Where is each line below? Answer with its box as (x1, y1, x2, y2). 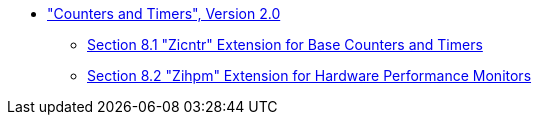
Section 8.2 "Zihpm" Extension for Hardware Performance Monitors (87, 67, 532, 84)
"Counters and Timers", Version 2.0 (47, 5, 281, 22)
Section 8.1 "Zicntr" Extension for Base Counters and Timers (87, 36, 483, 53)
